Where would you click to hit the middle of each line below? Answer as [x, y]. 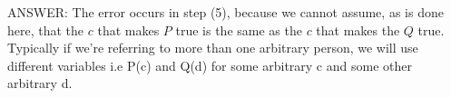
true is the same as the [239, 29]
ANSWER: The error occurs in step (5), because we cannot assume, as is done [225, 12]
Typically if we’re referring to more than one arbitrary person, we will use [213, 48]
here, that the [46, 29]
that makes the [358, 29]
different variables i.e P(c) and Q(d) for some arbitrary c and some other [210, 65]
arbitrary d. [40, 83]
